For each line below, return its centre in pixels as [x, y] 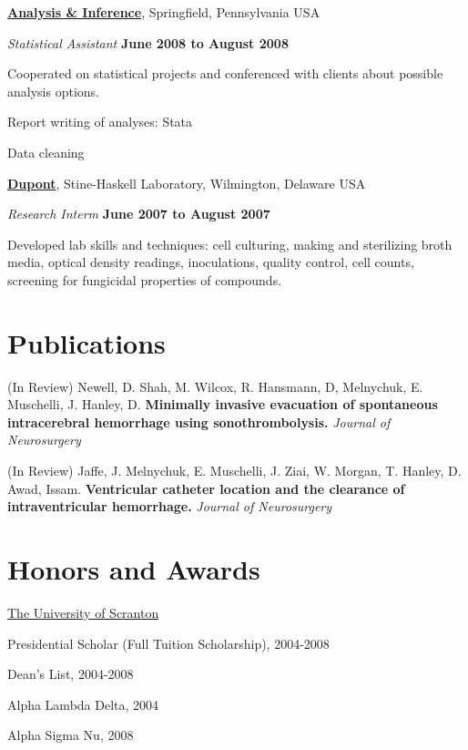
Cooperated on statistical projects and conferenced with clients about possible [225, 73]
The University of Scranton [83, 612]
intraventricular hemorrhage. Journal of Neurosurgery [170, 506]
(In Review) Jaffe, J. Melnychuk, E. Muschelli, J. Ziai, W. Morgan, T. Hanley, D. [234, 471]
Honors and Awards [134, 569]
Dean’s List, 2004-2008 [71, 674]
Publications [86, 342]
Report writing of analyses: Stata [100, 122]
